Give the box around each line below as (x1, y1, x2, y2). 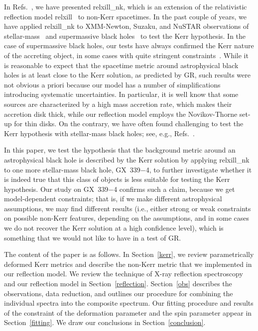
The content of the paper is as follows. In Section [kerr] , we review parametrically (4, 249, 254, 259)
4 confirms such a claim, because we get (114, 183, 235, 194)
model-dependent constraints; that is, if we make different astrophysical (4, 193, 222, 204)
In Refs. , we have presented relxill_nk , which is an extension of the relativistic (4, 1, 247, 11)
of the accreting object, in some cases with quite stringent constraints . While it (4, 50, 249, 60)
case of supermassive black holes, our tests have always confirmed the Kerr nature (4, 40, 254, 51)
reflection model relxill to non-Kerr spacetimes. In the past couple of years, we (4, 11, 247, 21)
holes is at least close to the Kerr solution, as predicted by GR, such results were (4, 70, 251, 80)
